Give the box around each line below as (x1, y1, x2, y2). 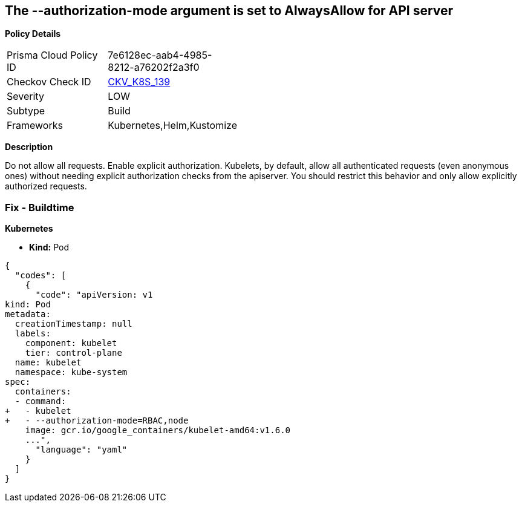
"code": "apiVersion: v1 (35, 290, 153, 300)
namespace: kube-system (15, 367, 128, 378)
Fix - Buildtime (5, 201, 74, 214)
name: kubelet (15, 358, 82, 368)
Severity (7, 90, 44, 103)
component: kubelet (25, 338, 117, 348)
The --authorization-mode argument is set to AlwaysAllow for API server (5, 3, 454, 18)
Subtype (7, 105, 45, 117)
